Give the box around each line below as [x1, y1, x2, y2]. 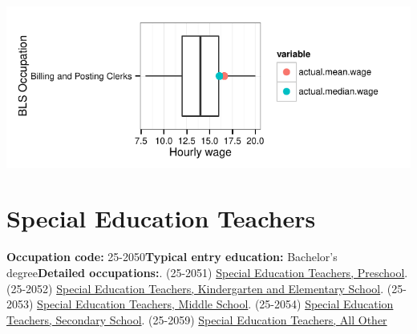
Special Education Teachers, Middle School [37, 296, 249, 312]
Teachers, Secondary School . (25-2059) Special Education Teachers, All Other [6, 311, 387, 328]
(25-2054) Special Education [254, 296, 394, 312]
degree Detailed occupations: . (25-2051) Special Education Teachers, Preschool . [6, 264, 408, 280]
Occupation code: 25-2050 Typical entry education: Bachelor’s [6, 248, 338, 265]
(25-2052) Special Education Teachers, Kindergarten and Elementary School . [6, 280, 384, 296]
